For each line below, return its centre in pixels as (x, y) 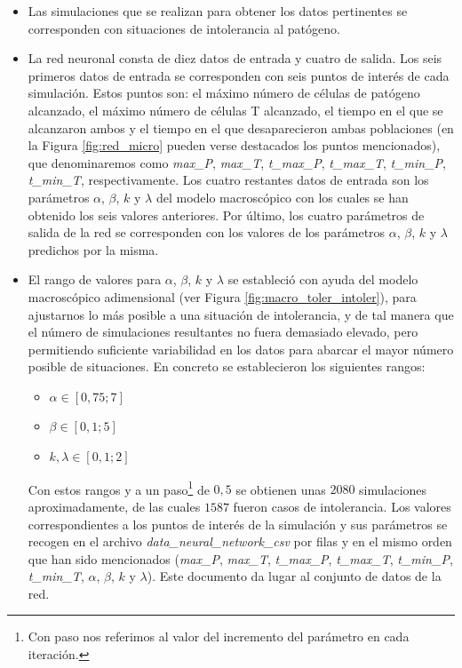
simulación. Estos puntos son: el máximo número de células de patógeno (224, 93)
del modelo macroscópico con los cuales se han (282, 197)
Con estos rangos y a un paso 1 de (119, 488)
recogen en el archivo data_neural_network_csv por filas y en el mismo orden (240, 541)
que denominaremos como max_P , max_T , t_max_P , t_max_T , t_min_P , (237, 162)
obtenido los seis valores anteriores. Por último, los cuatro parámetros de (226, 215)
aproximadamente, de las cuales (114, 506)
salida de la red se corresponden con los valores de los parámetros (207, 232)
